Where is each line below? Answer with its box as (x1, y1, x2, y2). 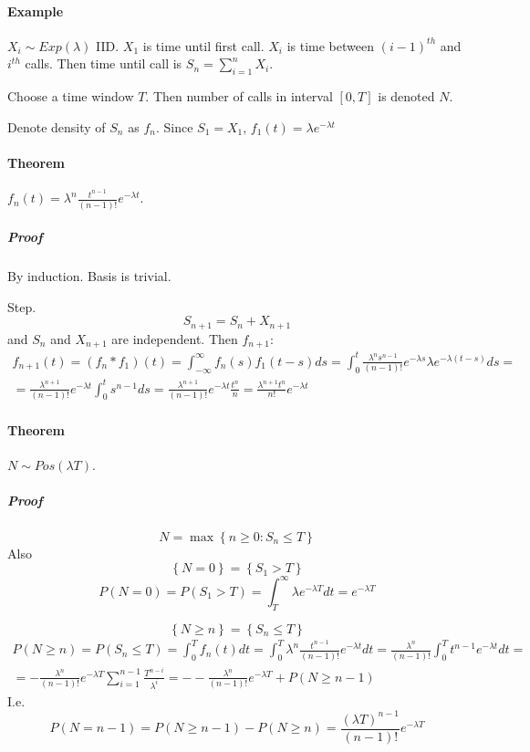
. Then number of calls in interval (145, 87, 333, 106)
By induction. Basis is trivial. (7, 266, 171, 286)
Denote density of (7, 117, 106, 136)
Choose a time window (7, 87, 134, 106)
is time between (286, 36, 374, 55)
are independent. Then (111, 329, 238, 348)
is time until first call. (142, 36, 265, 55)
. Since (155, 117, 193, 136)
